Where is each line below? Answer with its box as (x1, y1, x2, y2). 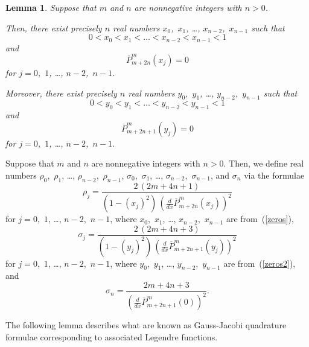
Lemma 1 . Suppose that (5, 1, 97, 13)
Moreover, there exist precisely (5, 86, 117, 99)
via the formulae (244, 168, 305, 181)
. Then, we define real (223, 157, 304, 170)
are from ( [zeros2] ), (223, 256, 296, 269)
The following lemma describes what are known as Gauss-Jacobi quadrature (5, 319, 287, 331)
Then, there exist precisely (5, 21, 102, 34)
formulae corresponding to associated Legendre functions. (5, 331, 218, 343)
